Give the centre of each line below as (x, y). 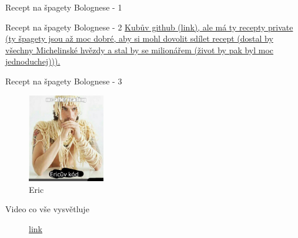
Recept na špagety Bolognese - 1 (64, 7)
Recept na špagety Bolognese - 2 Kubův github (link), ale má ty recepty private (149, 27)
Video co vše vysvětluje (47, 209)
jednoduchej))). (33, 61)
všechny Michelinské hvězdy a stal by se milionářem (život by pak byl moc (140, 50)
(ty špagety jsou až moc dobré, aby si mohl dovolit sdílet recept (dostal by (139, 38)
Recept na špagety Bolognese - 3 (64, 81)
